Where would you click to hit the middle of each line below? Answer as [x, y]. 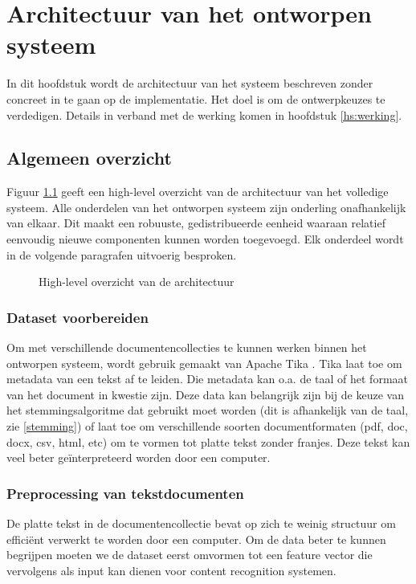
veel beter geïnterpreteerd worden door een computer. [139, 457]
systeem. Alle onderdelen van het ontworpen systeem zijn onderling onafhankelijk [206, 207]
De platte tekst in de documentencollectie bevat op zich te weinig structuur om [201, 523]
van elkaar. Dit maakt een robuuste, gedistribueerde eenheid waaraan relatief [196, 223]
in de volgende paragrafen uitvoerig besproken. [122, 254]
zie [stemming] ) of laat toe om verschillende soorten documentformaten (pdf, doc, [207, 426]
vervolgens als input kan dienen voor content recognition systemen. [171, 570]
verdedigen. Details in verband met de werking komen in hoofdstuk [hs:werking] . [204, 114]
